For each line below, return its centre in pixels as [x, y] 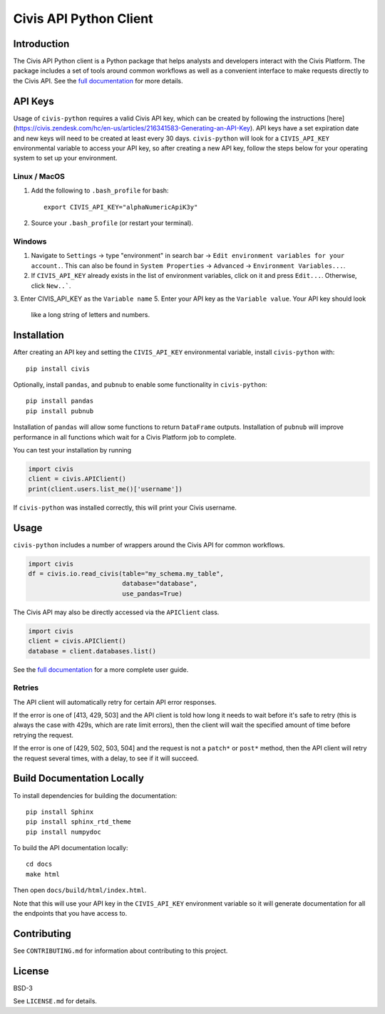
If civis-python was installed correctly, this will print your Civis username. [125, 507]
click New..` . [51, 286]
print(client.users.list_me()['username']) [106, 489]
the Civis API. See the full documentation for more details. [98, 81]
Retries [26, 688]
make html [43, 874]
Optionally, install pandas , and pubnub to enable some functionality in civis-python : [140, 385]
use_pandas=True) [153, 594]
